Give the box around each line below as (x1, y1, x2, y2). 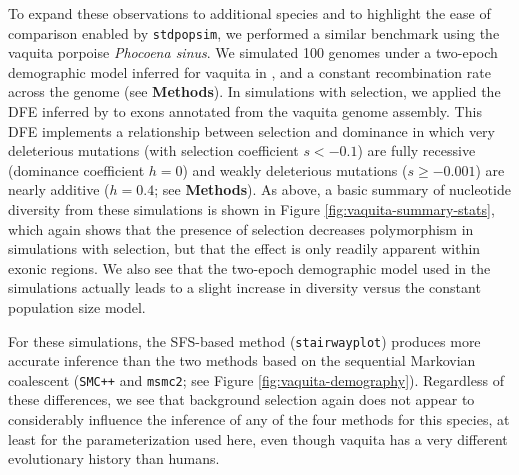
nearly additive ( (8, 179, 110, 200)
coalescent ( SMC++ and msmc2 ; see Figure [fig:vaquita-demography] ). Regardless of (8, 369, 504, 390)
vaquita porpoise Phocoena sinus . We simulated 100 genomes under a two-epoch (8, 42, 498, 63)
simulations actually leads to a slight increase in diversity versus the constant (8, 277, 481, 298)
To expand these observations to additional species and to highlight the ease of (8, 3, 491, 23)
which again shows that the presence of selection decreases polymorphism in (8, 218, 474, 239)
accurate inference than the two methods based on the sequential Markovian (8, 350, 476, 371)
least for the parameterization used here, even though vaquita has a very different (8, 428, 508, 449)
